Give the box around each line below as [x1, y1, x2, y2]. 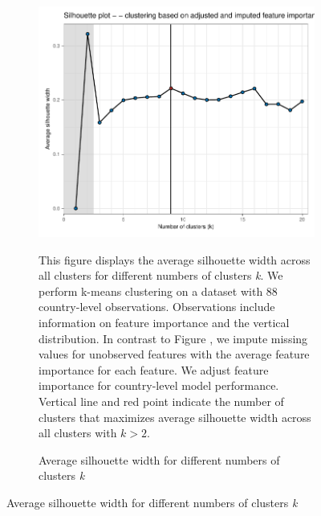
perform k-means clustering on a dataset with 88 [39, 282, 278, 299]
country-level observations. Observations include [39, 298, 275, 315]
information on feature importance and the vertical [39, 314, 290, 331]
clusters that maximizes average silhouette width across [39, 408, 311, 425]
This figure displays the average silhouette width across [39, 251, 311, 268]
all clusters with [39, 424, 117, 441]
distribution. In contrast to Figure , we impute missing [39, 330, 308, 346]
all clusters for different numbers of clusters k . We [39, 267, 283, 284]
